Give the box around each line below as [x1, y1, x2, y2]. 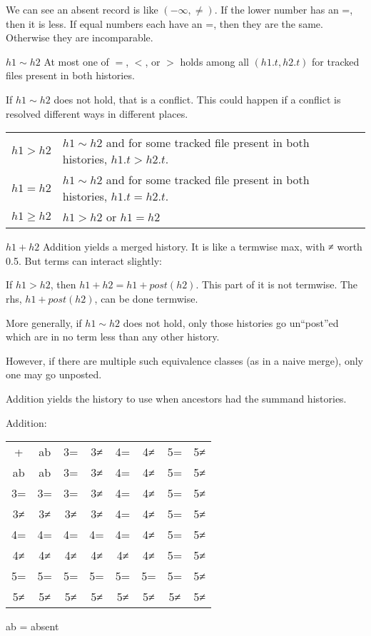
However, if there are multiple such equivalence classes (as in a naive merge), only [6, 353, 363, 368]
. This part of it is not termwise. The [195, 277, 358, 292]
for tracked [312, 54, 360, 69]
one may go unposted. [6, 367, 102, 382]
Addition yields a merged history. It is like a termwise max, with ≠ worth [42, 239, 362, 254]
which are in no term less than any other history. [6, 329, 220, 344]
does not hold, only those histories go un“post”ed [123, 315, 339, 330]
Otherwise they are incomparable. [6, 30, 153, 45]
